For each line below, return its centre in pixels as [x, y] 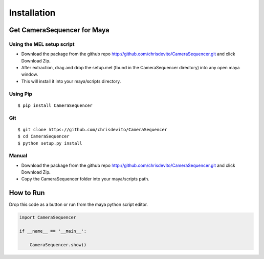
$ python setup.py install [50, 143]
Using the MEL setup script [42, 44]
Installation [32, 13]
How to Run [27, 193]
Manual [18, 156]
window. [30, 74]
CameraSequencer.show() [58, 245]
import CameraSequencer [48, 218]
